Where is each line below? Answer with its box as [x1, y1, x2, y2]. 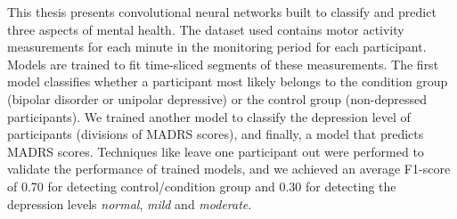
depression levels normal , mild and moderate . [7, 194, 252, 213]
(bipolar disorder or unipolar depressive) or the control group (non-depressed [7, 89, 428, 108]
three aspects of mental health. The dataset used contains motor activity [7, 20, 404, 38]
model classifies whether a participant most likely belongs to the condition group [7, 72, 448, 91]
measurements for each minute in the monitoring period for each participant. [7, 37, 427, 56]
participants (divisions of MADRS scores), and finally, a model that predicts [7, 125, 424, 143]
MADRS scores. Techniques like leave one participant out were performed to [7, 142, 424, 160]
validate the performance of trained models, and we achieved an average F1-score [7, 159, 451, 178]
